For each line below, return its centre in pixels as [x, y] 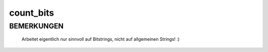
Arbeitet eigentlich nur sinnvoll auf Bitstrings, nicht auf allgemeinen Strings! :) [100, 39]
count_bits [32, 13]
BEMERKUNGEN [36, 26]
